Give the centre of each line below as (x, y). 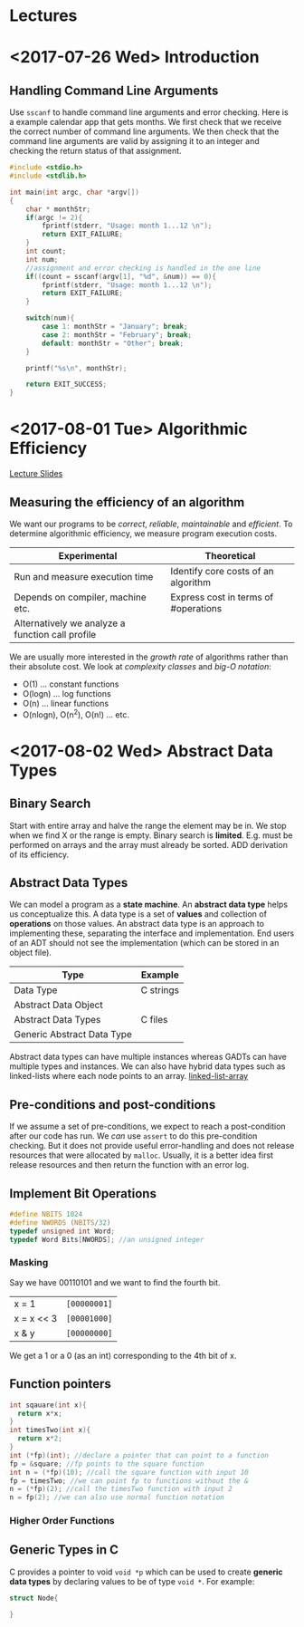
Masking (29, 1263)
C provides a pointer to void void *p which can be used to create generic (146, 1572)
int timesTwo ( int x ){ (50, 1430)
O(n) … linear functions (66, 703)
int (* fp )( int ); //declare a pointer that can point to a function (139, 1455)
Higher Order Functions (62, 1521)
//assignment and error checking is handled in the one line (143, 268)
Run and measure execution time (84, 576)
